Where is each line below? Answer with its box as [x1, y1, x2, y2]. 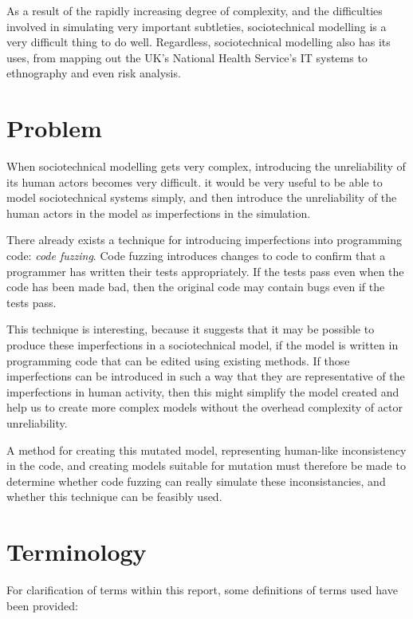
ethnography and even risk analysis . [6, 65, 181, 81]
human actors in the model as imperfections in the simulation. [6, 204, 311, 221]
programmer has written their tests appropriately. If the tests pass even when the [6, 262, 404, 279]
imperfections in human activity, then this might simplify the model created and [6, 383, 399, 400]
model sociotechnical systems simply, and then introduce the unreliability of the [6, 189, 397, 206]
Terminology [6, 535, 147, 568]
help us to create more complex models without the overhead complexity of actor [6, 399, 403, 416]
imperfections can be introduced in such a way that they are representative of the [6, 368, 405, 384]
